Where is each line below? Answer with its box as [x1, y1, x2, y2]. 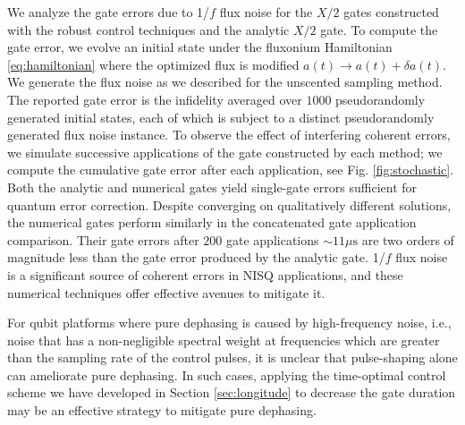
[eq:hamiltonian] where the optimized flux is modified [7, 55, 300, 73]
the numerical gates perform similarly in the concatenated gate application [7, 213, 417, 232]
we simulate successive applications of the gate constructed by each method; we [7, 142, 443, 161]
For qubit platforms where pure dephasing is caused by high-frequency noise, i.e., [7, 313, 452, 332]
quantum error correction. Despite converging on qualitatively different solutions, [7, 195, 452, 214]
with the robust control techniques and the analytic [7, 20, 290, 38]
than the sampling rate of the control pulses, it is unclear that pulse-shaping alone [7, 348, 458, 367]
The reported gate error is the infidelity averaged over [7, 89, 302, 108]
